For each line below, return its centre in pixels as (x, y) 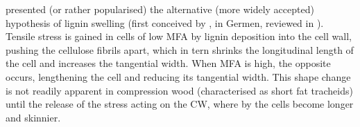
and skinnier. (33, 117)
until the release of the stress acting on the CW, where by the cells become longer (180, 104)
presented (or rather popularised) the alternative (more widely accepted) (160, 9)
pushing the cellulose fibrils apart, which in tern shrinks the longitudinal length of (180, 49)
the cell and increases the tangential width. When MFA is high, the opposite (168, 63)
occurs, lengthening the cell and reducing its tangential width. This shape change (178, 76)
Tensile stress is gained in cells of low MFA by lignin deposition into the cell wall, (179, 36)
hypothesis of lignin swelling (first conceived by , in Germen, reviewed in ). (165, 22)
